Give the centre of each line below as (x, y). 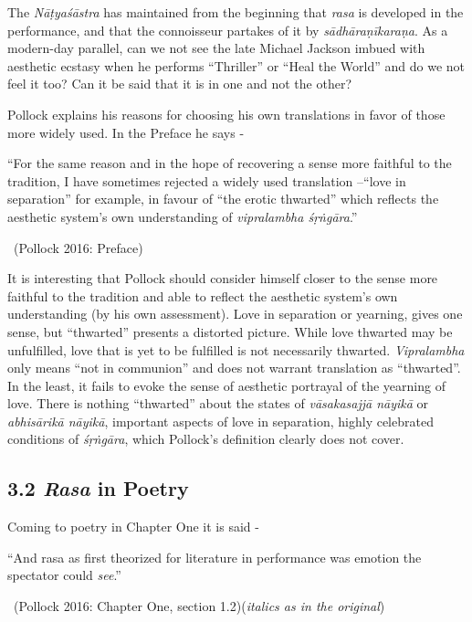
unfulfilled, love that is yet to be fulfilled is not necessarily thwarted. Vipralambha (236, 349)
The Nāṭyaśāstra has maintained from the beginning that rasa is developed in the (236, 12)
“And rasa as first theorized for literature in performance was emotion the (215, 557)
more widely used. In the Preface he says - (126, 132)
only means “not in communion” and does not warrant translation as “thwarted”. (234, 368)
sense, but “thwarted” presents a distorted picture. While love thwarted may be (230, 331)
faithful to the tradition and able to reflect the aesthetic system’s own (203, 295)
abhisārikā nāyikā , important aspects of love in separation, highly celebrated (220, 421)
